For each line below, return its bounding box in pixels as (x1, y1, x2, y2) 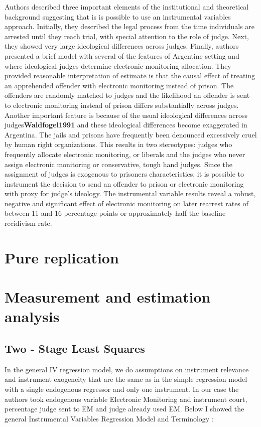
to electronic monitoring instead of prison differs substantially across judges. (5, 99, 239, 110)
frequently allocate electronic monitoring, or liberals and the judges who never (5, 149, 245, 159)
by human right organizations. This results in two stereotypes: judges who (5, 139, 232, 150)
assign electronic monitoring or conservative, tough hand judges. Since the (5, 159, 232, 169)
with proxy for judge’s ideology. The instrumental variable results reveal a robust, (5, 188, 256, 199)
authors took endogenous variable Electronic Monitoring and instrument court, (5, 393, 247, 404)
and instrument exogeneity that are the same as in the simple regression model (5, 374, 247, 384)
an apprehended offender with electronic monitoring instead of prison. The (5, 80, 234, 90)
